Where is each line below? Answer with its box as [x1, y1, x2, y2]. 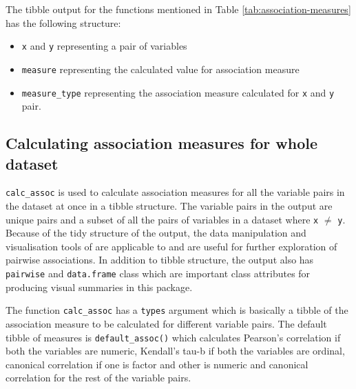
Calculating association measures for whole [6, 132, 318, 154]
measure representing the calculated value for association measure [21, 61, 300, 76]
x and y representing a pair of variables [21, 39, 187, 53]
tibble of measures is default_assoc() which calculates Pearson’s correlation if [6, 330, 341, 344]
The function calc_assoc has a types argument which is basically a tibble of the [6, 303, 348, 317]
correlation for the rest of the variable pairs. [6, 370, 191, 385]
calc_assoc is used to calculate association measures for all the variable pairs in [6, 185, 345, 199]
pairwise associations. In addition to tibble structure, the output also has [6, 252, 314, 267]
